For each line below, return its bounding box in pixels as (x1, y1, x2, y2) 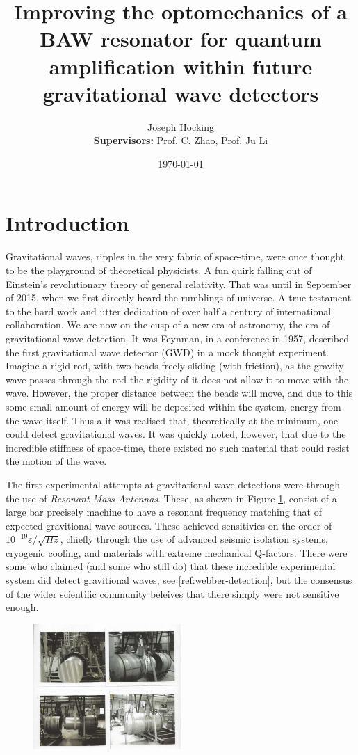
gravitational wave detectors (42, 79, 319, 107)
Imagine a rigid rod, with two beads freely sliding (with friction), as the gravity (6, 358, 344, 373)
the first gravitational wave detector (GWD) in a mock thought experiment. (6, 344, 329, 359)
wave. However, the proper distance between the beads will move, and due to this (6, 386, 353, 400)
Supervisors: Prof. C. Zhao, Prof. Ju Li (93, 133, 268, 148)
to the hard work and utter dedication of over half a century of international (6, 303, 332, 318)
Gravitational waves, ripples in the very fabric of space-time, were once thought (6, 249, 345, 264)
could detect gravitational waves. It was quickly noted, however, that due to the (6, 427, 346, 441)
